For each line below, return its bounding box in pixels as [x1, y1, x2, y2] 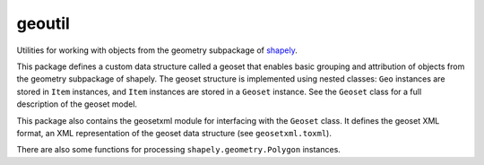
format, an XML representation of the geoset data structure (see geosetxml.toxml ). [16, 127, 332, 138]
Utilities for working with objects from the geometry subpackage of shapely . [16, 45, 298, 56]
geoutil [16, 13, 71, 33]
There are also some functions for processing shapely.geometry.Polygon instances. [16, 144, 341, 155]
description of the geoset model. [16, 99, 138, 109]
